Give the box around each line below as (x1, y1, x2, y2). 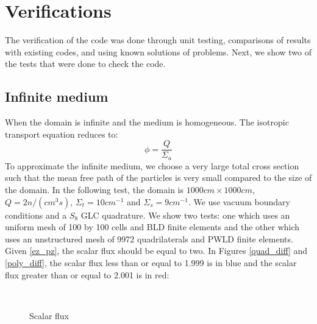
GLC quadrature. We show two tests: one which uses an (80, 208, 290, 221)
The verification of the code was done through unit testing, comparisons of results (5, 33, 311, 46)
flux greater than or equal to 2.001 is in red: (5, 268, 169, 281)
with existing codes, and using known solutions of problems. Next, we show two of (5, 45, 312, 58)
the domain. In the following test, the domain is (5, 183, 183, 195)
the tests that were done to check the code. (5, 57, 166, 70)
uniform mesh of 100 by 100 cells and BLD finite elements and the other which (5, 220, 300, 233)
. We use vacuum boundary (188, 195, 290, 208)
